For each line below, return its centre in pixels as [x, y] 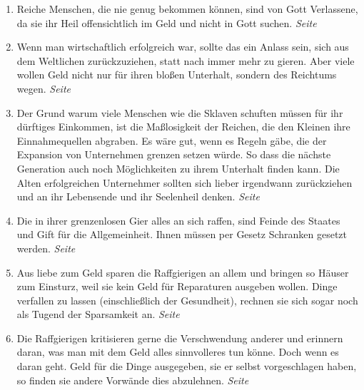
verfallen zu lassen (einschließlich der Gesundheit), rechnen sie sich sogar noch [187, 300]
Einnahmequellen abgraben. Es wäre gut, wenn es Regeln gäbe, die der [172, 140]
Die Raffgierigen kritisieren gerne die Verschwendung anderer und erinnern [180, 338]
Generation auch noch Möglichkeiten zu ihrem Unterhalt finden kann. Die [178, 168]
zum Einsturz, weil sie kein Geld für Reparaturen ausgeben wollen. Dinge [177, 286]
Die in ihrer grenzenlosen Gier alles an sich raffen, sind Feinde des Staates [178, 220]
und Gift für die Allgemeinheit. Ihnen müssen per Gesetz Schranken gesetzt [182, 234]
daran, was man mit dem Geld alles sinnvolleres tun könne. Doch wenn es [178, 352]
